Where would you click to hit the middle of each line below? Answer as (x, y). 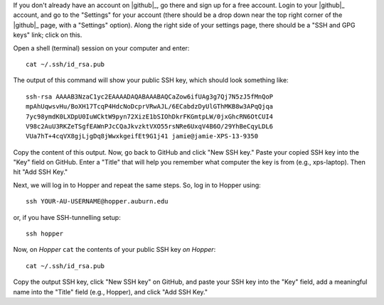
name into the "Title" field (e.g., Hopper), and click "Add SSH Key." (110, 292)
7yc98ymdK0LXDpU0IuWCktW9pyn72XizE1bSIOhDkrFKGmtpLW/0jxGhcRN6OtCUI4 (150, 116)
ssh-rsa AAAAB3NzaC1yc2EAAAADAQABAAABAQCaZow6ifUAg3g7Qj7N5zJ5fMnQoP (150, 96)
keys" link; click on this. (48, 35)
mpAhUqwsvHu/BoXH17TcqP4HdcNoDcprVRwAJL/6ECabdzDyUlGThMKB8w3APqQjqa (150, 107)
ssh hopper (45, 234)
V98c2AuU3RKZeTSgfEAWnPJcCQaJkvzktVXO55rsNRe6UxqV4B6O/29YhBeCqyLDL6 (150, 126)
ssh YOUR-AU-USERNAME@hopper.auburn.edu (97, 201)
